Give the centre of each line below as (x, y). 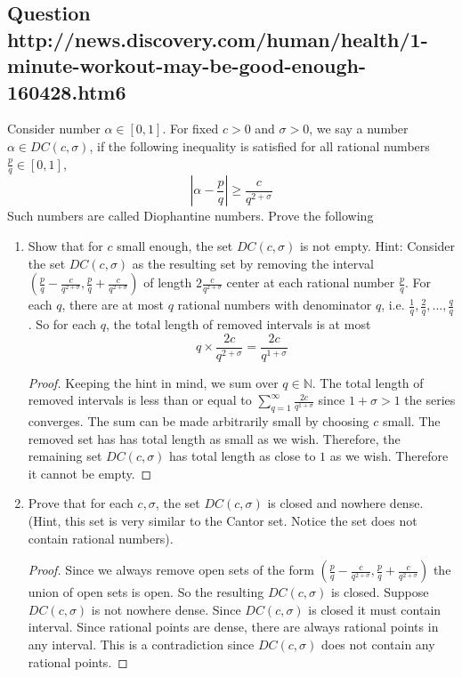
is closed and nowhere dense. (345, 503)
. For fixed (190, 129)
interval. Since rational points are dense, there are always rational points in (233, 627)
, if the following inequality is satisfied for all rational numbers (259, 145)
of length (168, 282)
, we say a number (359, 129)
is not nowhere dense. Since (166, 609)
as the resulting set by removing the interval (253, 263)
